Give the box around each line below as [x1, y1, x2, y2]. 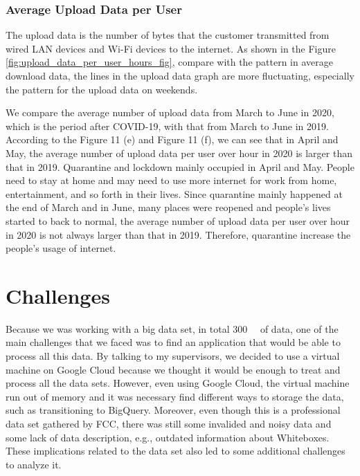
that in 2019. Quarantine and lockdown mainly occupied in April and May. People [6, 159, 354, 174]
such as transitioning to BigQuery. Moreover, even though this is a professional [6, 403, 341, 417]
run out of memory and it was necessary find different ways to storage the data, [6, 389, 344, 403]
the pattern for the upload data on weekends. [6, 82, 198, 96]
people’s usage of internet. [6, 241, 116, 255]
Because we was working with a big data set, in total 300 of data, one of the [6, 321, 339, 336]
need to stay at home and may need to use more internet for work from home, [6, 173, 337, 187]
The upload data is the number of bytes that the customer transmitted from [6, 28, 330, 42]
